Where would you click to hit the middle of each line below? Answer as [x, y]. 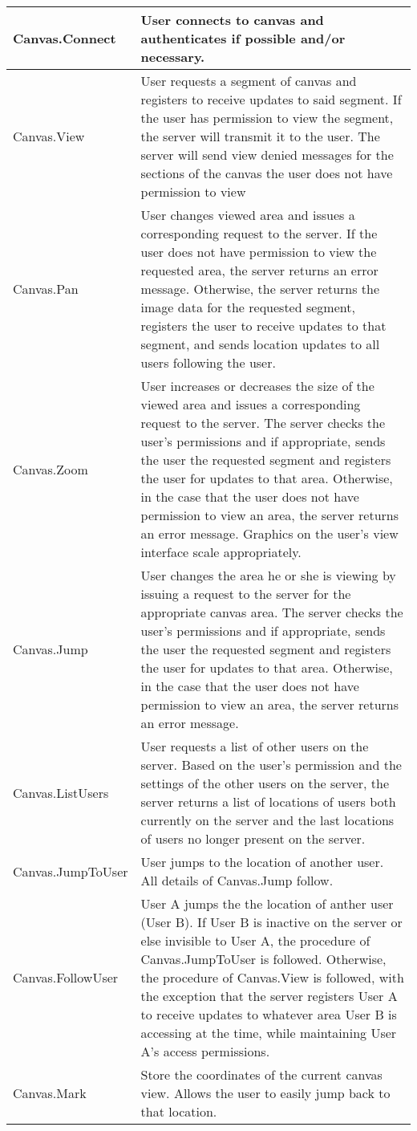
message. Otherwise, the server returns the [260, 289]
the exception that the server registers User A [269, 996]
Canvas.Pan [46, 289]
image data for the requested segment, [248, 307]
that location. [179, 1111]
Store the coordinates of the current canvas [261, 1074]
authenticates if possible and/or [243, 38]
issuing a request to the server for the [246, 594]
